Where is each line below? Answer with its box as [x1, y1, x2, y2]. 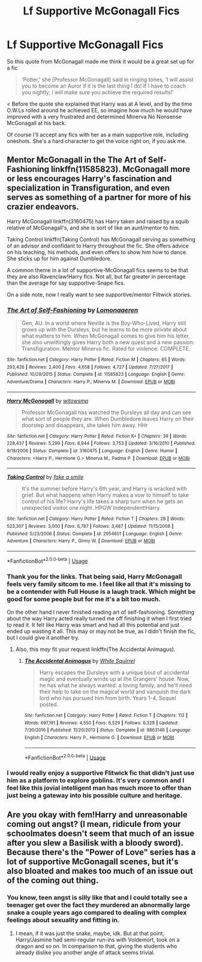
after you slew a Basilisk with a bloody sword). [7, 838, 183, 848]
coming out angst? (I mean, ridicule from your [7, 819, 182, 829]
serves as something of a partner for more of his [7, 192, 191, 202]
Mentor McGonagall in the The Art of [7, 155, 146, 165]
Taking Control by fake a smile [7, 473, 84, 481]
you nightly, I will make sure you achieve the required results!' [21, 88, 174, 95]
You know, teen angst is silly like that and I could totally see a [7, 894, 188, 902]
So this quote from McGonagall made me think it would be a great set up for [7, 58, 194, 65]
